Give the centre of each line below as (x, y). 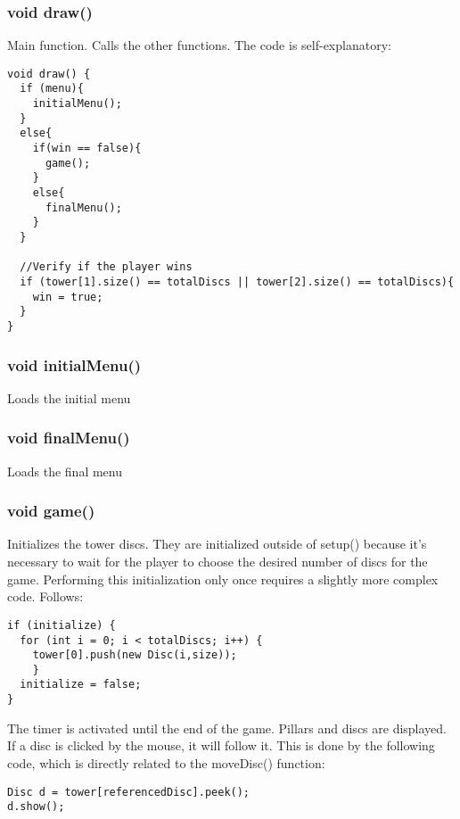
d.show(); (36, 807)
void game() (51, 511)
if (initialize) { (62, 625)
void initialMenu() (74, 364)
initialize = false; (81, 685)
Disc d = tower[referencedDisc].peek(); (129, 792)
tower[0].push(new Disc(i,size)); (135, 655)
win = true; (68, 297)
